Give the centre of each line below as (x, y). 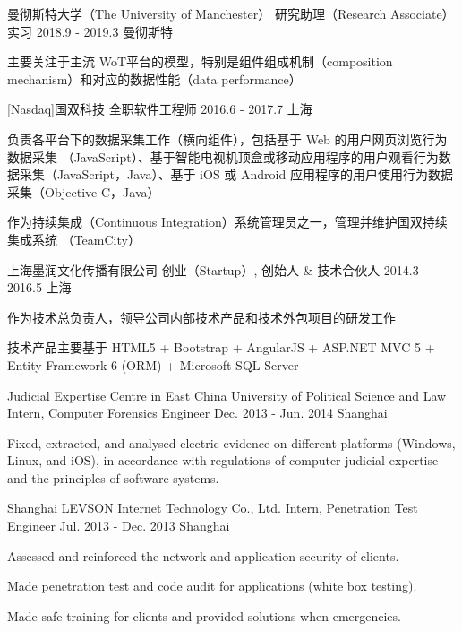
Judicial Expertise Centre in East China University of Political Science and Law (227, 395)
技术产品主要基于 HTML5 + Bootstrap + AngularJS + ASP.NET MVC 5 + (221, 347)
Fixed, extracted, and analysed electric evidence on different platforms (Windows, (231, 442)
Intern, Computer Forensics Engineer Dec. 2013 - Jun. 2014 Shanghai (197, 413)
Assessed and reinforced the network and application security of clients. (203, 555)
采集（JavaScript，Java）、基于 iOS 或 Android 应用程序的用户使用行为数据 (236, 174)
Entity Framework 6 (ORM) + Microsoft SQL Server (153, 364)
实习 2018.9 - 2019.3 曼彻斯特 (90, 31)
